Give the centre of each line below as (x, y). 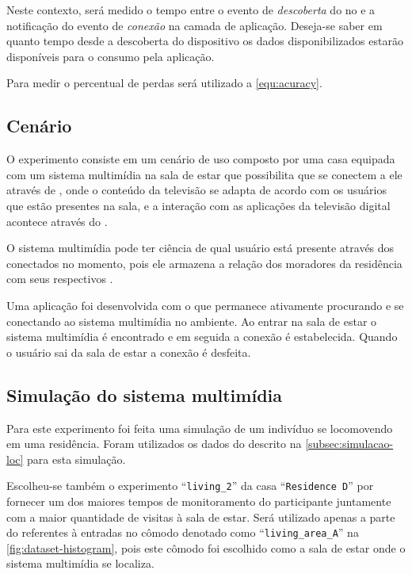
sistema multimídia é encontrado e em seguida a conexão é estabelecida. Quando (202, 337)
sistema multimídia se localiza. (80, 563)
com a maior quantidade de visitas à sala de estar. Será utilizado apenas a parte (201, 517)
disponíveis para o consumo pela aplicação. (111, 56)
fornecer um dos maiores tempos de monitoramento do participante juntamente (199, 501)
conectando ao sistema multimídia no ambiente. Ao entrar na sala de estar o (192, 321)
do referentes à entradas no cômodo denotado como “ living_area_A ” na (183, 532)
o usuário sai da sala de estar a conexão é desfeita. (129, 352)
